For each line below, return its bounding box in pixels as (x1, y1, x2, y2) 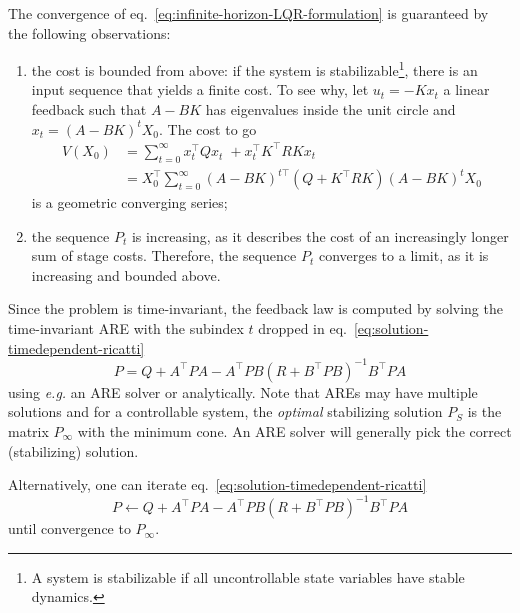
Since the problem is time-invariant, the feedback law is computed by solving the (8, 298, 503, 319)
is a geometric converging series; (31, 192, 228, 213)
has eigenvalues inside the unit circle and (205, 99, 456, 120)
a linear (443, 79, 490, 100)
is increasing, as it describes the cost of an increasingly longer (131, 225, 509, 246)
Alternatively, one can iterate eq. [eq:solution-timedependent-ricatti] (8, 474, 427, 495)
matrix (8, 420, 49, 441)
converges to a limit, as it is (318, 245, 489, 266)
